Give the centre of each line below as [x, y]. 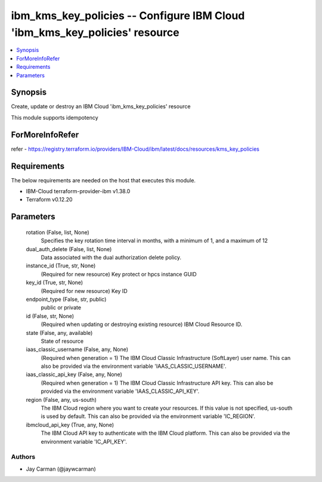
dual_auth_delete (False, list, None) [69, 249]
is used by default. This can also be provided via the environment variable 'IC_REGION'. [148, 416]
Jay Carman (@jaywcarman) [61, 469]
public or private [61, 307]
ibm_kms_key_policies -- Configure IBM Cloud [128, 16]
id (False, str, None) [50, 316]
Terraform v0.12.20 [49, 200]
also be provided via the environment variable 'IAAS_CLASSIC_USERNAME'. [134, 366]
